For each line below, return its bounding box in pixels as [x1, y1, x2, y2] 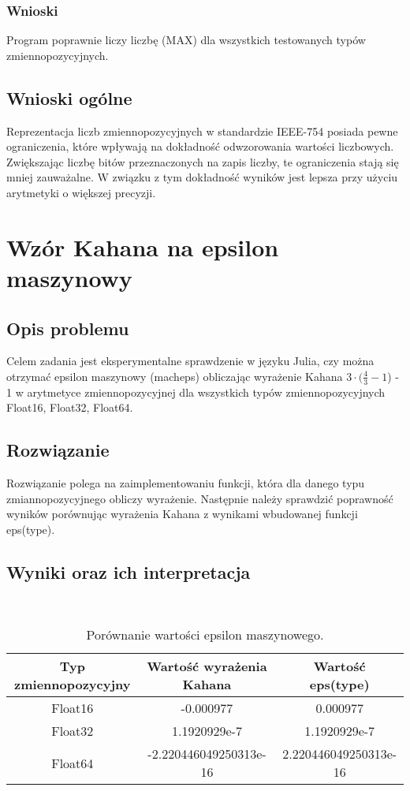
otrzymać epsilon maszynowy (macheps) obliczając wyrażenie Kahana [6, 368, 343, 384]
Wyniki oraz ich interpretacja [6, 559, 251, 584]
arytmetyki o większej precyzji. [6, 184, 156, 200]
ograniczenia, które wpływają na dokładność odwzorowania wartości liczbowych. [6, 138, 394, 155]
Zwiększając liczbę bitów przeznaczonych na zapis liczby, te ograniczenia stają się [6, 153, 399, 170]
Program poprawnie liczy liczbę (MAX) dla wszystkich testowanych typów [6, 32, 366, 48]
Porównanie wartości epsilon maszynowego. [86, 625, 324, 644]
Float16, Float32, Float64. [6, 399, 133, 416]
